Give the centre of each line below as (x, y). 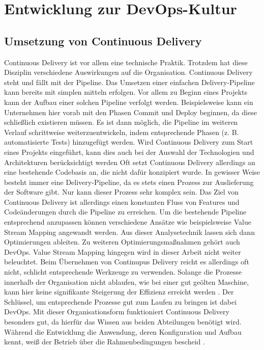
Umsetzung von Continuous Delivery (103, 41)
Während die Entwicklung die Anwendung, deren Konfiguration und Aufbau (123, 331)
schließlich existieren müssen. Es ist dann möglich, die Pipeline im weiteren (121, 122)
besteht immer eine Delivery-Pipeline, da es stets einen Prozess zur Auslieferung (129, 182)
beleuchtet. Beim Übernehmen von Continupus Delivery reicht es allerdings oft (127, 262)
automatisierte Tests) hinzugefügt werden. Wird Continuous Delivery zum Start (129, 142)
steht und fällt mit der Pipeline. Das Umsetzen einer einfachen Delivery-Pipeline (129, 82)
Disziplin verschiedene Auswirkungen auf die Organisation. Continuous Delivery (128, 72)
